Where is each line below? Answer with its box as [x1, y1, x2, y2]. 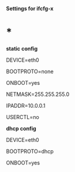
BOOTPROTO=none [6, 68, 54, 75]
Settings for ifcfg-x [6, 5, 54, 12]
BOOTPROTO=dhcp [6, 147, 54, 155]
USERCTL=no [6, 113, 39, 120]
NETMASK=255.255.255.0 [6, 91, 70, 98]
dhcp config [6, 125, 36, 132]
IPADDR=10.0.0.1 [6, 102, 46, 109]
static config [6, 45, 38, 52]
